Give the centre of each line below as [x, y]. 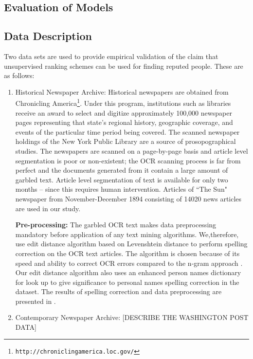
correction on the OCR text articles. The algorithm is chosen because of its [127, 253]
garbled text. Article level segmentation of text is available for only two [122, 179]
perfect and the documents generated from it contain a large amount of [122, 170]
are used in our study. [48, 208]
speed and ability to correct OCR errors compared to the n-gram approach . [129, 263]
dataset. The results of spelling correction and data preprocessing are [118, 291]
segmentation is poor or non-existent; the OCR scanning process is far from [128, 160]
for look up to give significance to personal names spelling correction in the [127, 282]
